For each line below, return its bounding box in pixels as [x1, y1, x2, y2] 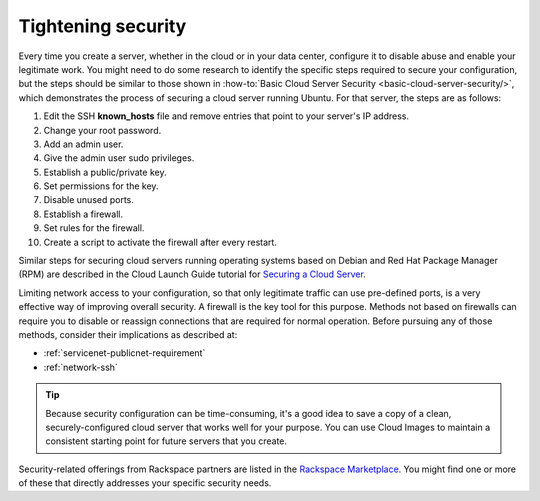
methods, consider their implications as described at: [18, 328, 238, 340]
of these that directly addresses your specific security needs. [18, 477, 272, 489]
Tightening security [18, 15, 187, 37]
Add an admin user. [43, 138, 124, 150]
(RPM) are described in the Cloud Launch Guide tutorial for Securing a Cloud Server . [18, 268, 367, 280]
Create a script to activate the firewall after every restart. [43, 236, 277, 248]
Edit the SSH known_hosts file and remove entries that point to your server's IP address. [43, 110, 410, 122]
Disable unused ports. [43, 194, 135, 206]
